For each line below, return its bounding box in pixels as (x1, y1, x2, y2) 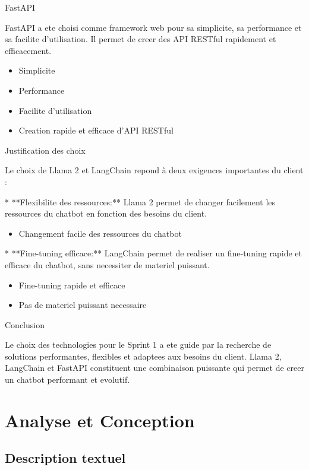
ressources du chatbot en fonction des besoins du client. (5, 207, 207, 220)
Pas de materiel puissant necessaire (18, 298, 147, 311)
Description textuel (5, 449, 126, 467)
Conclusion (5, 318, 45, 331)
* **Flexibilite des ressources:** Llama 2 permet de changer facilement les (5, 195, 276, 208)
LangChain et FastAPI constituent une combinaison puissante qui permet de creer (5, 361, 304, 374)
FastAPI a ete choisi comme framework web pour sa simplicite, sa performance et (5, 21, 302, 33)
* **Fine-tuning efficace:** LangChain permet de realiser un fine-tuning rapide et (5, 247, 302, 259)
